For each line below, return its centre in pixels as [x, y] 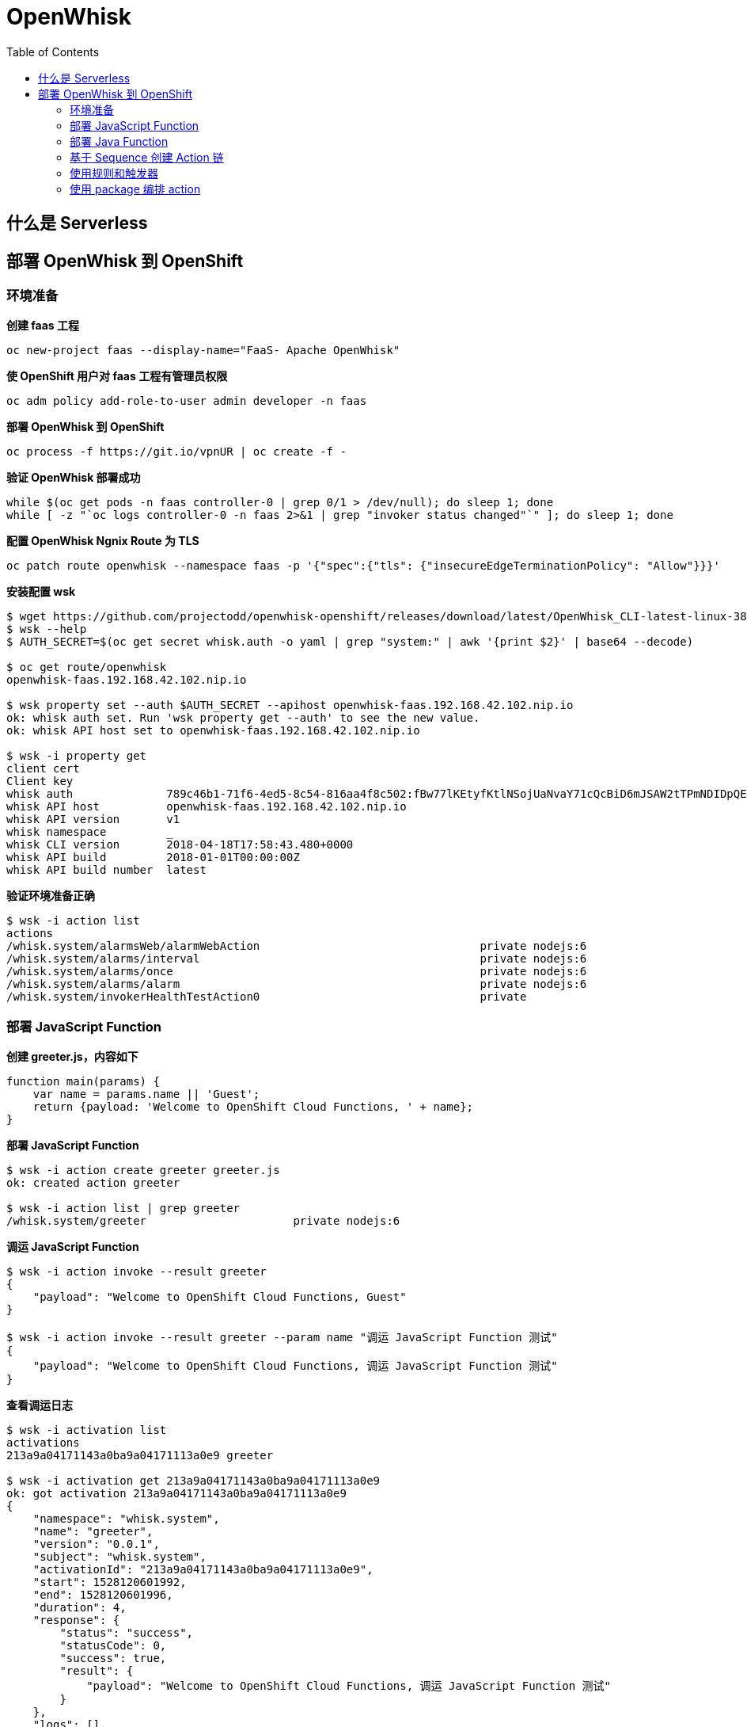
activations [43, 1443]
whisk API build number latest [106, 870]
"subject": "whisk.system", [119, 1557]
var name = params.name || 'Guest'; [146, 1094]
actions [30, 934]
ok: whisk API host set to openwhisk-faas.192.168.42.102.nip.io [213, 731]
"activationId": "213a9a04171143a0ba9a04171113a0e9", [203, 1570]
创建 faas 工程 [43, 326]
